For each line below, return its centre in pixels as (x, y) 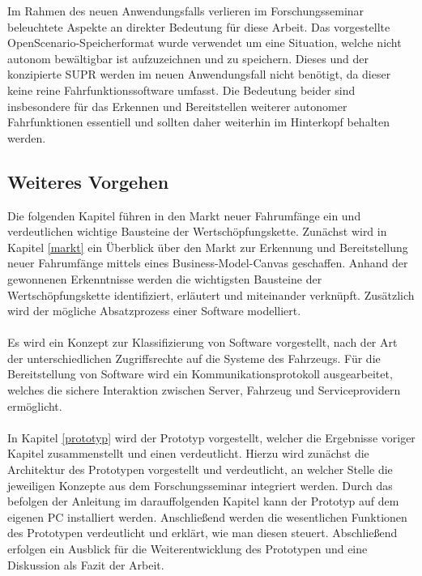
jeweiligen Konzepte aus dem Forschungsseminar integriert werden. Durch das (200, 485)
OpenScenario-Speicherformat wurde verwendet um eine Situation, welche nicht (205, 43)
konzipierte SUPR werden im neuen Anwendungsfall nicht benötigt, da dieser (199, 74)
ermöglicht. (35, 405)
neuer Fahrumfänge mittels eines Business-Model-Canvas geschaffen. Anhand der (208, 263)
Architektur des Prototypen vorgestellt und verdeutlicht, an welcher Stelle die (200, 469)
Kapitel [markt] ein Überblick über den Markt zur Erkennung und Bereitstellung (208, 247)
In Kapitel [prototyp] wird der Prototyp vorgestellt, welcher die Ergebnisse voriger (211, 437)
